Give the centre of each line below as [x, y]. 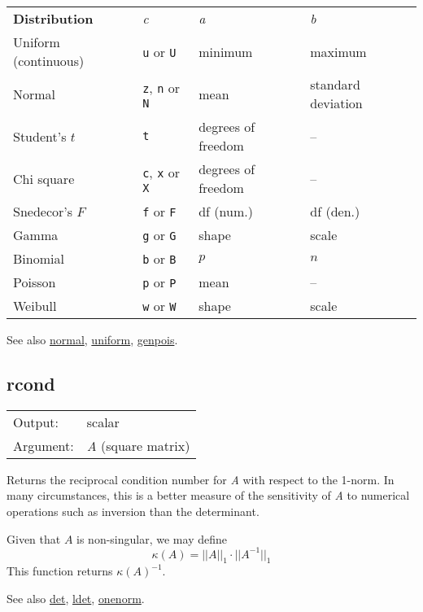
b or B [159, 258]
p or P [159, 282]
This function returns [60, 571]
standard [335, 84]
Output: [36, 422]
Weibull [35, 306]
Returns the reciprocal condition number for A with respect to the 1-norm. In [201, 479]
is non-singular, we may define [152, 538]
